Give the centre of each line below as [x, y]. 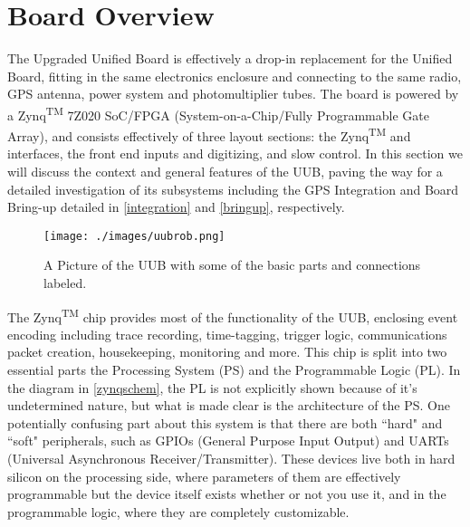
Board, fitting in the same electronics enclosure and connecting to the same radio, [235, 76]
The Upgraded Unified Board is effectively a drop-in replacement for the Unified [230, 58]
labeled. [65, 283]
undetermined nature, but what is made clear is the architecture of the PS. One [229, 405]
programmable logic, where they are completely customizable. [178, 511]
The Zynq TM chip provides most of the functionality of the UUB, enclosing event [233, 315]
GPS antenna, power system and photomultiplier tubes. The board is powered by [233, 94]
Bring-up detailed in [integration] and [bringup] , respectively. [176, 207]
